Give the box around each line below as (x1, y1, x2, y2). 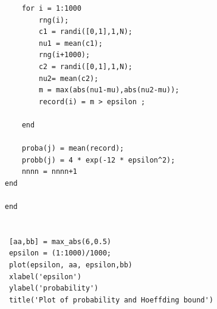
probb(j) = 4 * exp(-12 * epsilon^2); (21, 155, 175, 164)
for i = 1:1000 (21, 4, 81, 13)
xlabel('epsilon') (9, 272, 81, 281)
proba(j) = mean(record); (21, 144, 124, 153)
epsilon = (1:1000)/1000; (9, 249, 111, 258)
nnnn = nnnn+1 (21, 167, 77, 176)
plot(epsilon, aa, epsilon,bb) (9, 261, 133, 270)
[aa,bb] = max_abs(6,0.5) (9, 237, 111, 246)
